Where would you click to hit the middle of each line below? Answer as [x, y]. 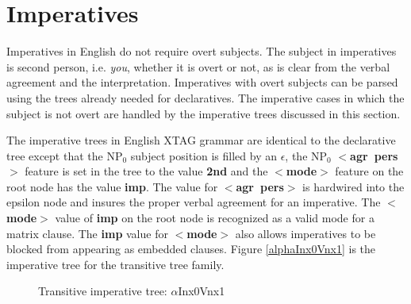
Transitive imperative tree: [103, 291]
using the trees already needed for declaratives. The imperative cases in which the [205, 97]
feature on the [369, 171]
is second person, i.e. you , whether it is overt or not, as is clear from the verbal [198, 66]
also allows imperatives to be [305, 233]
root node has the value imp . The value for [112, 186]
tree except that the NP [65, 155]
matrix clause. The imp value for [87, 233]
